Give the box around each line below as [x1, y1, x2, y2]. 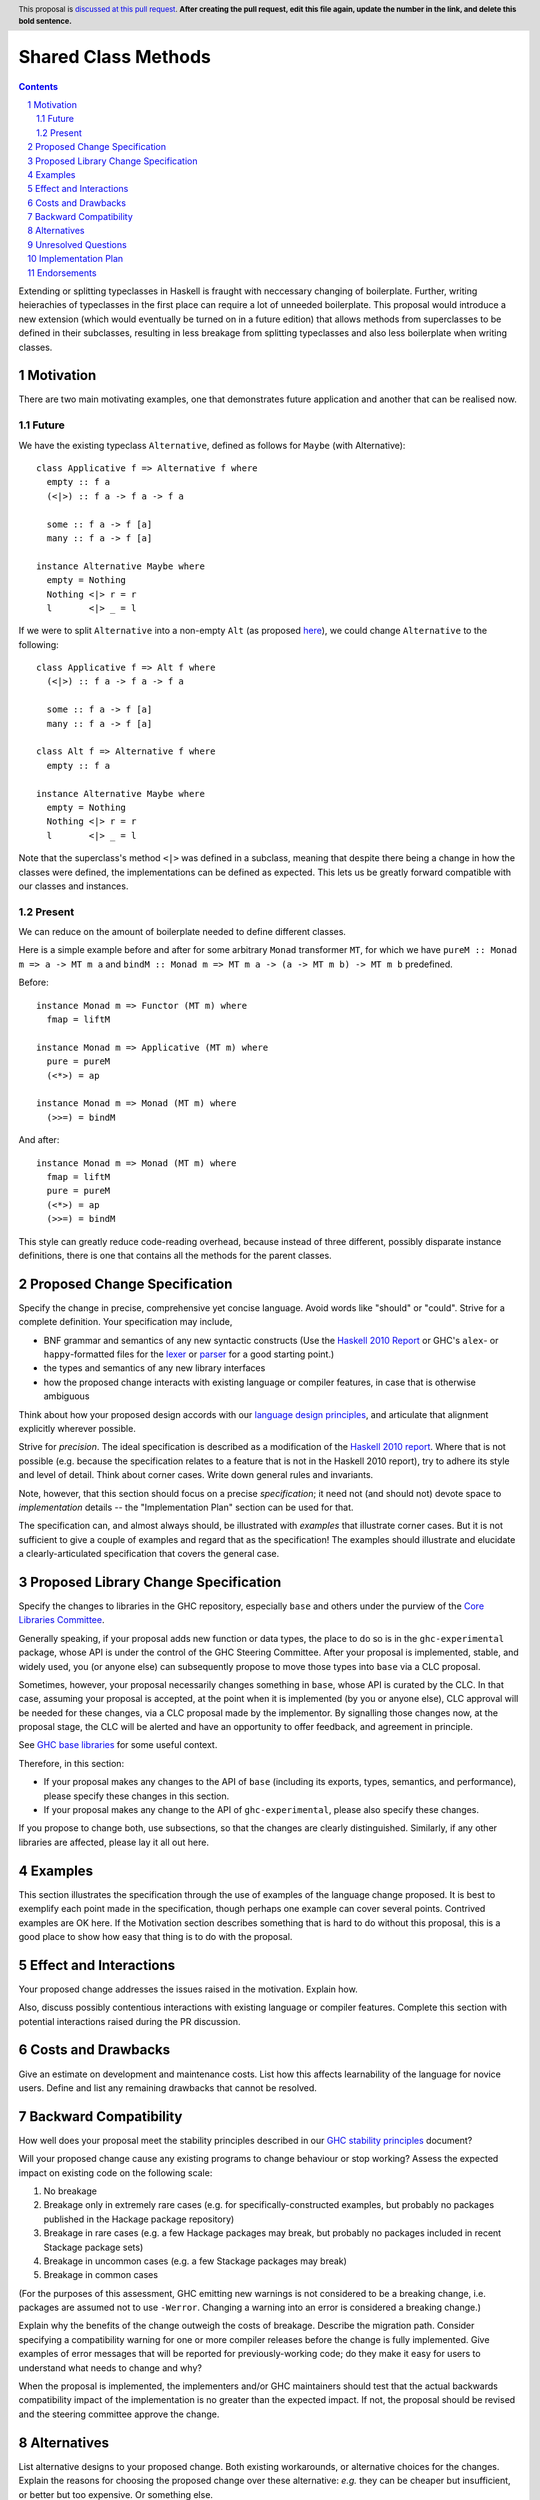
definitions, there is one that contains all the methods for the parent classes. [18, 1249, 332, 1261]
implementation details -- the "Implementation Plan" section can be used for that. [18, 1501, 354, 1513]
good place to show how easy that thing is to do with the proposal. [18, 1930, 293, 1942]
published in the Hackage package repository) [43, 2213, 235, 2225]
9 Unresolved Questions [27, 238, 127, 250]
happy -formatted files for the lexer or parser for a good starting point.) [43, 1348, 335, 1360]
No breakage [43, 2185, 97, 2197]
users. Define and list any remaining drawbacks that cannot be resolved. [18, 2081, 317, 2094]
